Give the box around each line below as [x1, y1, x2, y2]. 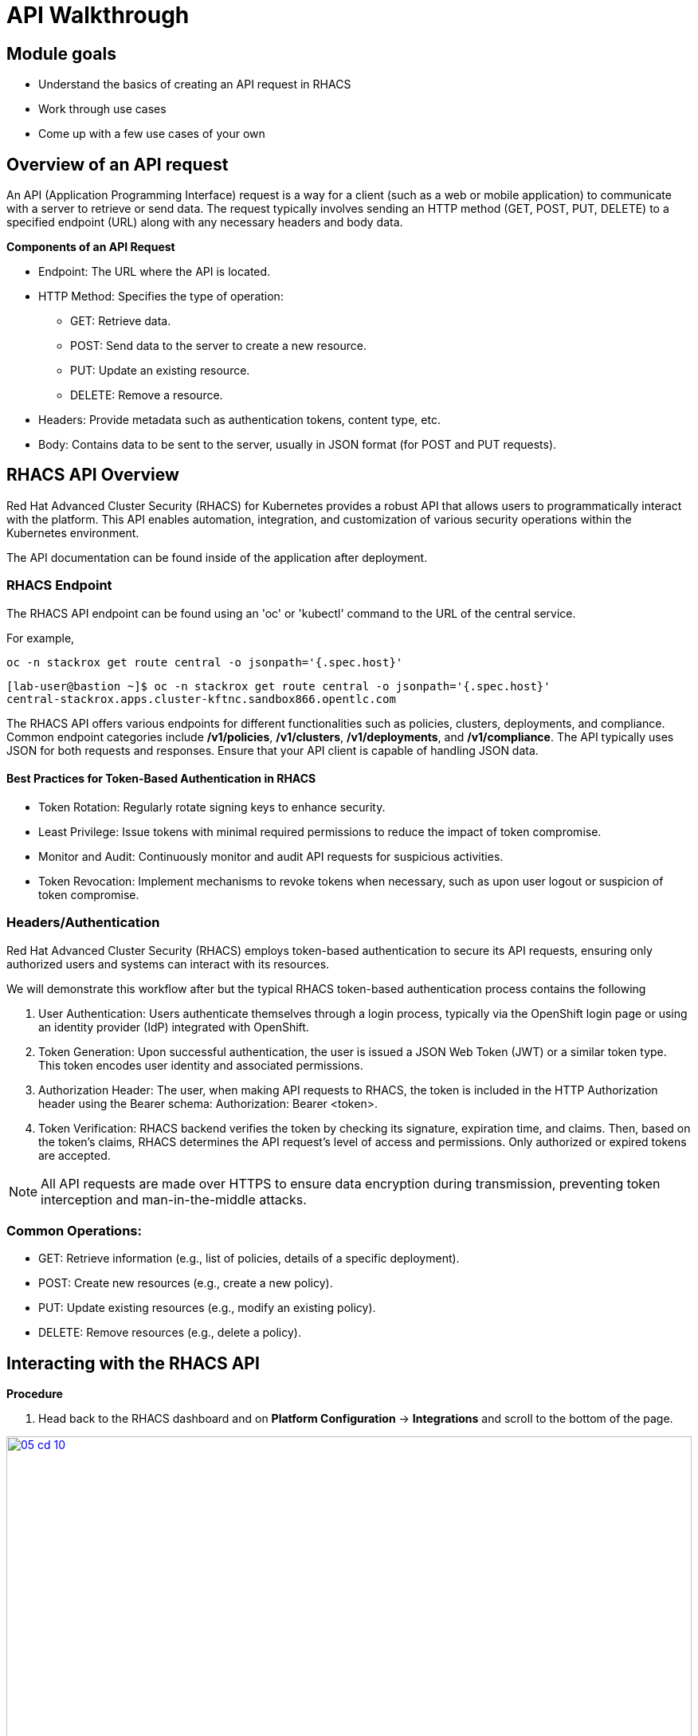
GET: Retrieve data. [70, 314, 171, 328]
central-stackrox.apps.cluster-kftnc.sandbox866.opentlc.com [6, 692, 396, 705]
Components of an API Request [6, 240, 175, 254]
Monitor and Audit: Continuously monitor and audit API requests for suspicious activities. [38, 849, 504, 863]
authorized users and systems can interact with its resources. [6, 956, 330, 971]
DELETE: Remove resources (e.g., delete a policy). [38, 1326, 301, 1340]
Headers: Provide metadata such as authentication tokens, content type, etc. [38, 413, 441, 427]
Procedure [6, 1387, 63, 1401]
